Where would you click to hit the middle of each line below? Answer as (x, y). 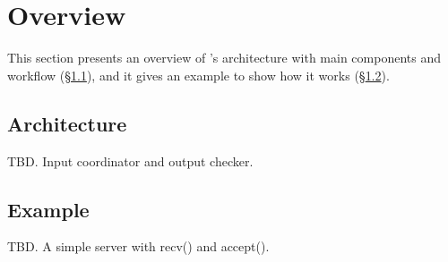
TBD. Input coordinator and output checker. (130, 161)
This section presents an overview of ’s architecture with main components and (224, 58)
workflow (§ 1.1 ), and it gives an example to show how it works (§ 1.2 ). (198, 75)
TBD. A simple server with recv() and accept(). (138, 246)
